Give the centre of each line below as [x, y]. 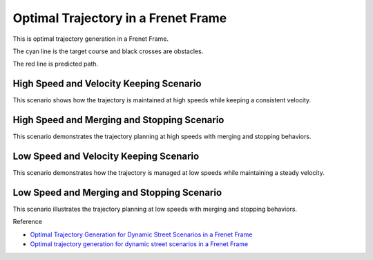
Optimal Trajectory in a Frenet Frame [120, 18]
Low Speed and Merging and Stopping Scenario [117, 193]
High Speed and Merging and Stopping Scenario [118, 120]
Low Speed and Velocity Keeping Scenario [106, 156]
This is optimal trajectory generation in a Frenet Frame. [91, 39]
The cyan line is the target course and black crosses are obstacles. [108, 51]
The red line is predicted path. [56, 64]
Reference [28, 222]
